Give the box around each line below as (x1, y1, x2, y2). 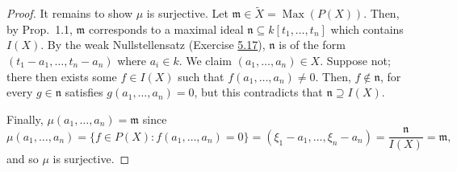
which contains (330, 20, 404, 37)
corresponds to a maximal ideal (88, 20, 244, 37)
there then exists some (6, 68, 117, 84)
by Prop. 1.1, (6, 20, 73, 37)
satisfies (65, 84, 103, 100)
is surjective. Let (146, 5, 228, 22)
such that (178, 68, 224, 84)
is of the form (279, 36, 346, 53)
